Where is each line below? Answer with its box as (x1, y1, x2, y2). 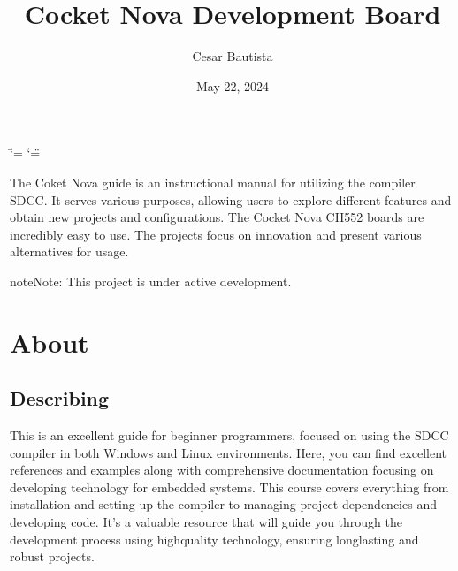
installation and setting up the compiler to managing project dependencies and (10, 495, 437, 514)
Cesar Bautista (192, 47, 273, 65)
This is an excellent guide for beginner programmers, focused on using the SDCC (10, 426, 449, 445)
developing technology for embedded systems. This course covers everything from (10, 477, 449, 496)
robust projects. (10, 547, 95, 566)
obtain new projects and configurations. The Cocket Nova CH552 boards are (10, 208, 424, 226)
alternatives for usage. (10, 242, 129, 261)
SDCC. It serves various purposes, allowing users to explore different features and (10, 190, 452, 209)
